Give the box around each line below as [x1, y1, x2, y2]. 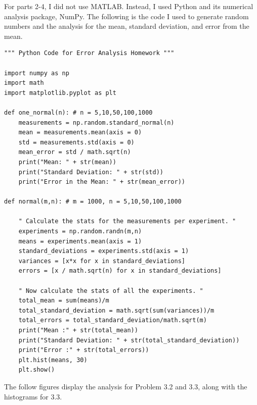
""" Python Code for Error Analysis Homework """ [4, 49, 175, 57]
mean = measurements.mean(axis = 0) [18, 129, 142, 136]
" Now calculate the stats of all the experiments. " [18, 287, 203, 294]
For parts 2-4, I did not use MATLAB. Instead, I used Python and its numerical [4, 1, 253, 11]
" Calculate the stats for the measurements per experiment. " [18, 218, 236, 225]
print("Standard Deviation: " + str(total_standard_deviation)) [18, 336, 240, 344]
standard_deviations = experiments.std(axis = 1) [18, 247, 189, 255]
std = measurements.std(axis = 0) [18, 138, 135, 146]
